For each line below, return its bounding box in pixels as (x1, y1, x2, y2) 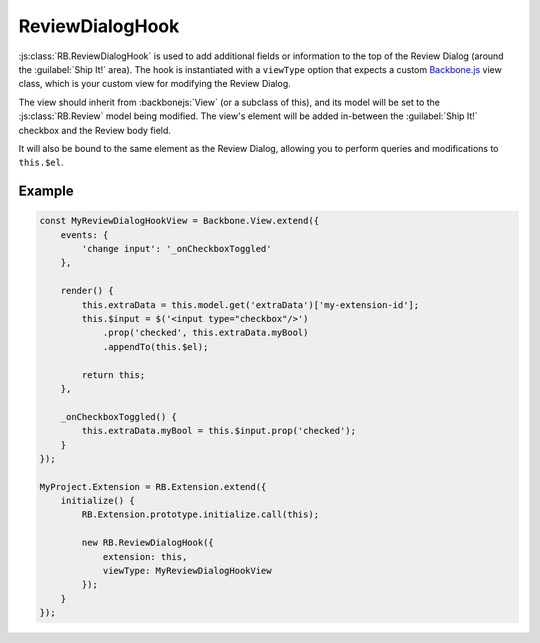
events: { (60, 229, 109, 240)
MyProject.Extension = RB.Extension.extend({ (39, 481, 267, 492)
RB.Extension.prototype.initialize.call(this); (81, 509, 320, 520)
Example (18, 183, 74, 200)
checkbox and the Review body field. (18, 124, 172, 136)
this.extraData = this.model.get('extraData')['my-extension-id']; (81, 299, 420, 310)
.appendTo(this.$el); (102, 341, 209, 352)
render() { (60, 285, 114, 297)
